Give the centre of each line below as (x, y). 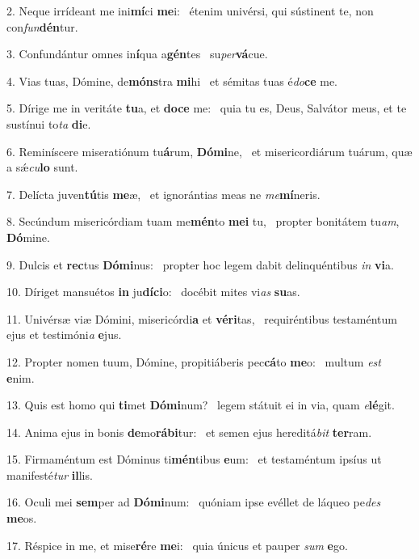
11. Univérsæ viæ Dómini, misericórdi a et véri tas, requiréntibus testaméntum (202, 318)
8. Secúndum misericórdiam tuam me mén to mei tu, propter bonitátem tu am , (203, 221)
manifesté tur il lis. (50, 474)
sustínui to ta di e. (49, 123)
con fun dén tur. (42, 26)
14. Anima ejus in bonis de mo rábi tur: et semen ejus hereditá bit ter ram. (189, 432)
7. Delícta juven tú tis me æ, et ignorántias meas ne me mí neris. (163, 194)
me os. (22, 518)
